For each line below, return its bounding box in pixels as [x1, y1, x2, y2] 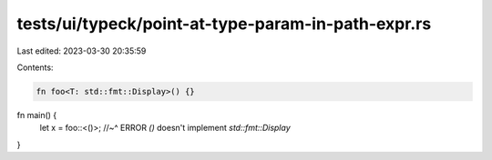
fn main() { [16, 109, 57, 120]
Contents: [16, 62, 54, 73]
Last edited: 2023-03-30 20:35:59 [16, 45, 147, 56]
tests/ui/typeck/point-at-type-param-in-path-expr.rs [16, 14, 432, 34]
